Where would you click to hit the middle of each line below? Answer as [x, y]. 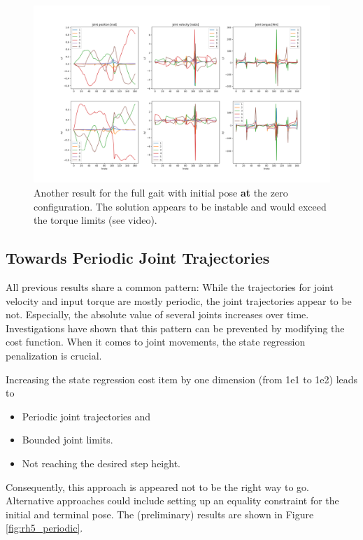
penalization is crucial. [54, 355]
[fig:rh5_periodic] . [44, 528]
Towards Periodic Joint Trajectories [138, 258]
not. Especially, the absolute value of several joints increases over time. [157, 314]
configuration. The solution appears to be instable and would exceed [180, 206]
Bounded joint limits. [67, 440]
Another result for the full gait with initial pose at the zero [161, 192]
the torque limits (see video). [95, 220]
